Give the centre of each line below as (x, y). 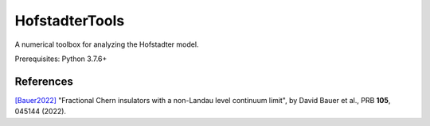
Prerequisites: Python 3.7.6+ (61, 59)
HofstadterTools (70, 21)
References (44, 81)
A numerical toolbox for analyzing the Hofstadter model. (107, 44)
